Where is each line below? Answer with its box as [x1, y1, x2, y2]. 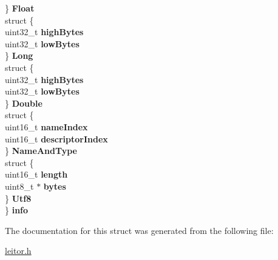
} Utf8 [5, 192, 32, 204]
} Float [5, 2, 35, 14]
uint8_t [5, 179, 34, 192]
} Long [5, 49, 33, 62]
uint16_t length [5, 168, 68, 181]
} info [5, 204, 29, 216]
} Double [5, 96, 42, 109]
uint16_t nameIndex [5, 120, 88, 133]
